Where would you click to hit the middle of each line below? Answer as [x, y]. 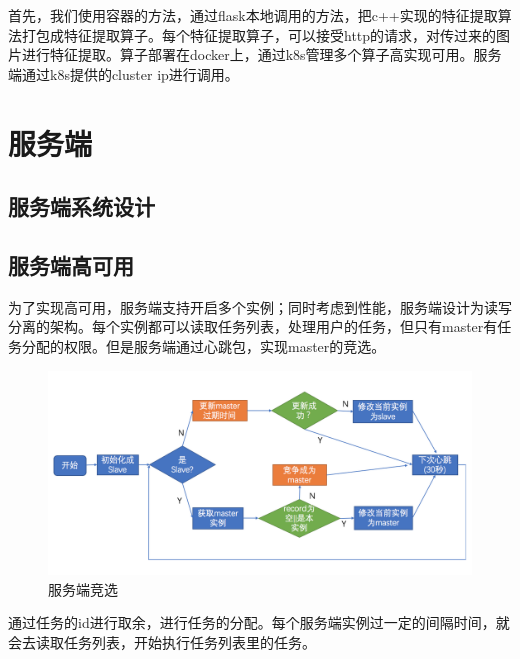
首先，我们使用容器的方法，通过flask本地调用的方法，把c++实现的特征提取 [253, 15]
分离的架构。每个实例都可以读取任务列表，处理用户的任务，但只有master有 [253, 326]
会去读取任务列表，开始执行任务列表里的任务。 [162, 641]
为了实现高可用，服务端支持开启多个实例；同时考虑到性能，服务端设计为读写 [260, 306]
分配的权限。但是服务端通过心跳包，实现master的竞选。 [203, 345]
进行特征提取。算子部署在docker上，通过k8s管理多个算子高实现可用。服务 [261, 54]
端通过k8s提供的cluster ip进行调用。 [123, 73]
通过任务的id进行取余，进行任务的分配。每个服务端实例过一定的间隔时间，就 [259, 622]
